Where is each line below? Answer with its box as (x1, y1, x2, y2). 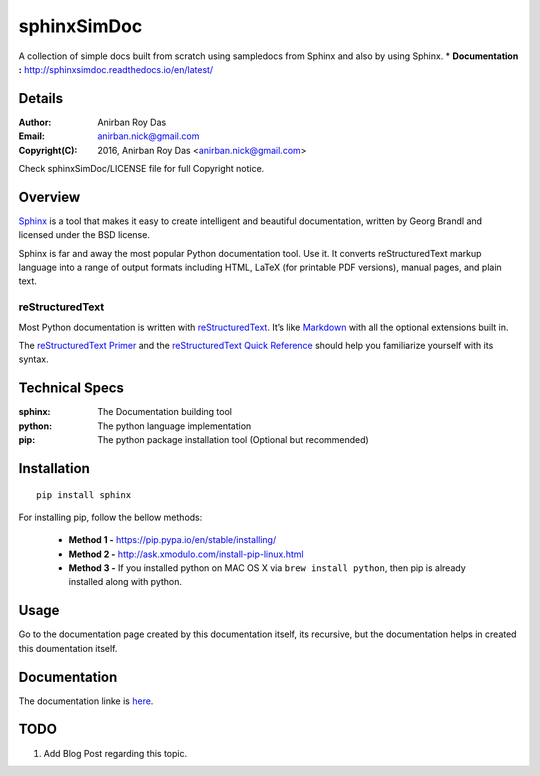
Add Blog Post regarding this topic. (43, 747, 188, 759)
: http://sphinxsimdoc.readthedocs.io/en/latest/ (18, 63, 214, 75)
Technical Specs (18, 380, 125, 397)
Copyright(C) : (18, 144, 78, 156)
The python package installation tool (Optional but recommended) (97, 434, 369, 446)
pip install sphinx (36, 489, 132, 500)
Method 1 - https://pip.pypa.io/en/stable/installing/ (68, 534, 277, 546)
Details (18, 90, 64, 107)
